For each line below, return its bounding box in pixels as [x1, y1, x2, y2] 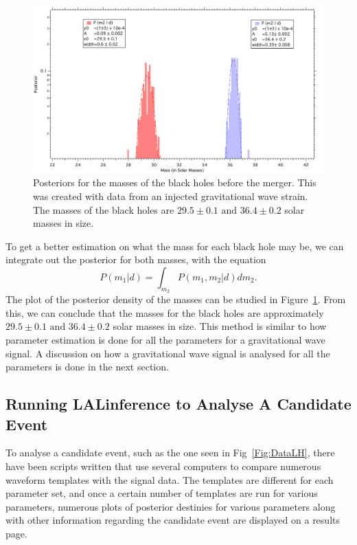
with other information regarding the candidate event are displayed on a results [5, 513, 340, 527]
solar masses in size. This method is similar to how [113, 319, 327, 333]
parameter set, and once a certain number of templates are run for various [5, 486, 318, 500]
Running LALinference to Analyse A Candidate [5, 393, 352, 414]
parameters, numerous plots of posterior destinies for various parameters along [5, 499, 336, 513]
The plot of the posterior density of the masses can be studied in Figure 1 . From [5, 292, 346, 307]
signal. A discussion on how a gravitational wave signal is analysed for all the [5, 346, 330, 360]
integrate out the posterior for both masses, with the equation [5, 252, 266, 267]
